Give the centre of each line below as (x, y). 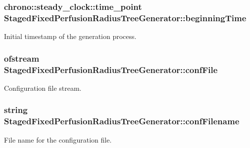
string (16, 110)
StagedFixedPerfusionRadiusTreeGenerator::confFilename (122, 121)
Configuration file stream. (43, 88)
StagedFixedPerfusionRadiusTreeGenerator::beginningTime (125, 18)
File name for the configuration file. (58, 139)
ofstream (22, 58)
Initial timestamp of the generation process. (70, 36)
